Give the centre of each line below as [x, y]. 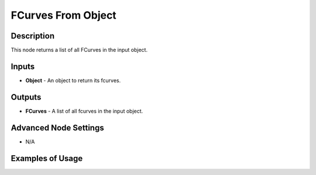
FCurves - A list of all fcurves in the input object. [84, 111]
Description [33, 36]
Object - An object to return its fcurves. [73, 80]
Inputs [23, 66]
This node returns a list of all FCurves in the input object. [79, 50]
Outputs [26, 97]
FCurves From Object [63, 15]
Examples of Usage [47, 158]
